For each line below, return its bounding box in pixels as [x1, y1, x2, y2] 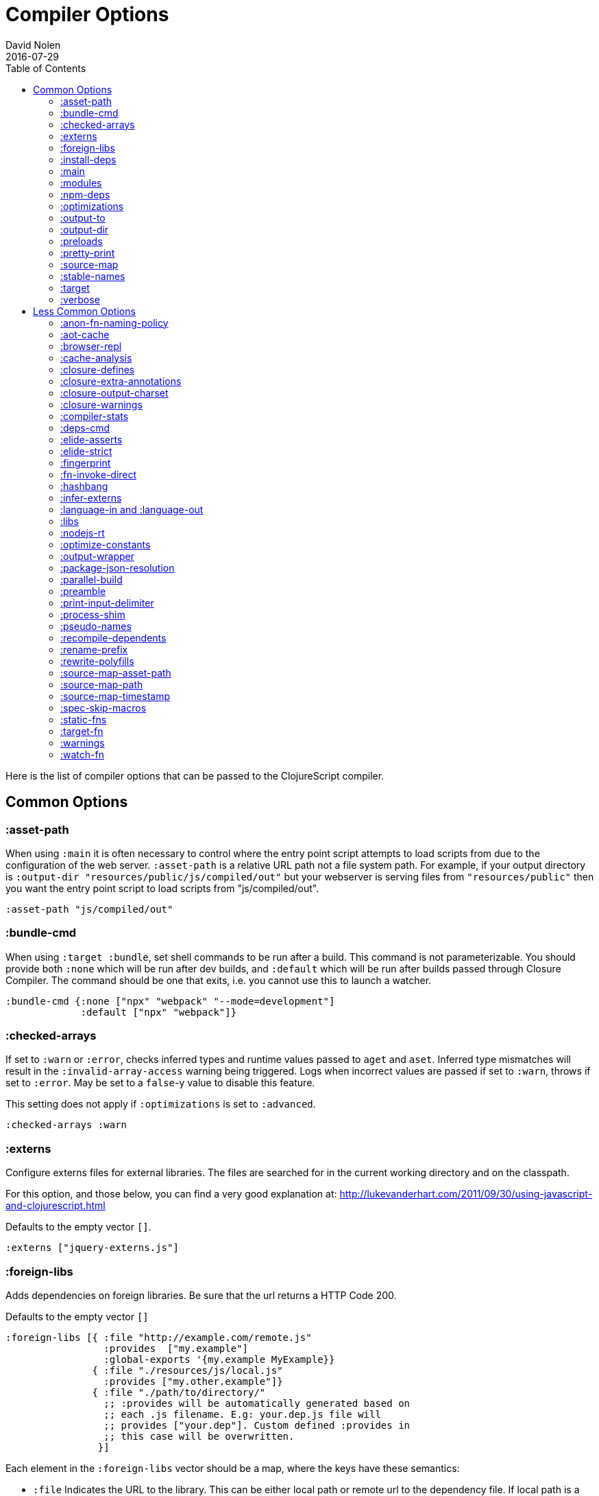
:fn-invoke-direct [60, 468, 137, 480]
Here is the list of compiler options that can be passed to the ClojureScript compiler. [5, 769, 384, 782]
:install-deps [60, 153, 117, 165]
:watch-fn [60, 748, 104, 760]
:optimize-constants [60, 538, 151, 550]
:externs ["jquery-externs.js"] [5, 1242, 179, 1254]
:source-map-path [60, 678, 143, 690]
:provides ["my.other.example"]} [103, 1375, 283, 1387]
